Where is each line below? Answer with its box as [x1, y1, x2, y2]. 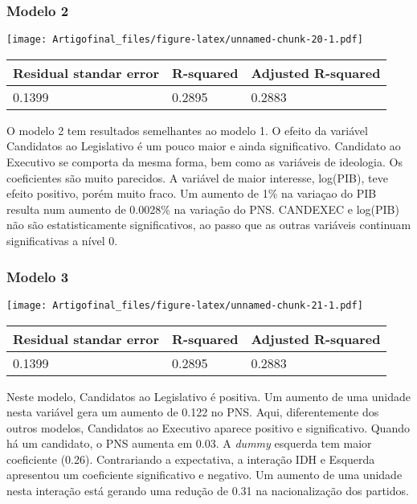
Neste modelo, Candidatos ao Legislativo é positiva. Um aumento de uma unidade [6, 387, 411, 404]
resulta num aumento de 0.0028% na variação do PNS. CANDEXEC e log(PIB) [6, 200, 399, 217]
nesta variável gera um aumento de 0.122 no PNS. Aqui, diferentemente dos [6, 404, 379, 420]
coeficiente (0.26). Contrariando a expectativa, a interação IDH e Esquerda [6, 450, 375, 467]
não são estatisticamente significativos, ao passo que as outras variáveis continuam [6, 216, 411, 233]
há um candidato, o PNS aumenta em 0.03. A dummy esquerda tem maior [6, 435, 372, 452]
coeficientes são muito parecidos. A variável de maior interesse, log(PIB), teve [6, 169, 388, 186]
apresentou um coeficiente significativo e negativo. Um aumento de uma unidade [6, 466, 403, 483]
